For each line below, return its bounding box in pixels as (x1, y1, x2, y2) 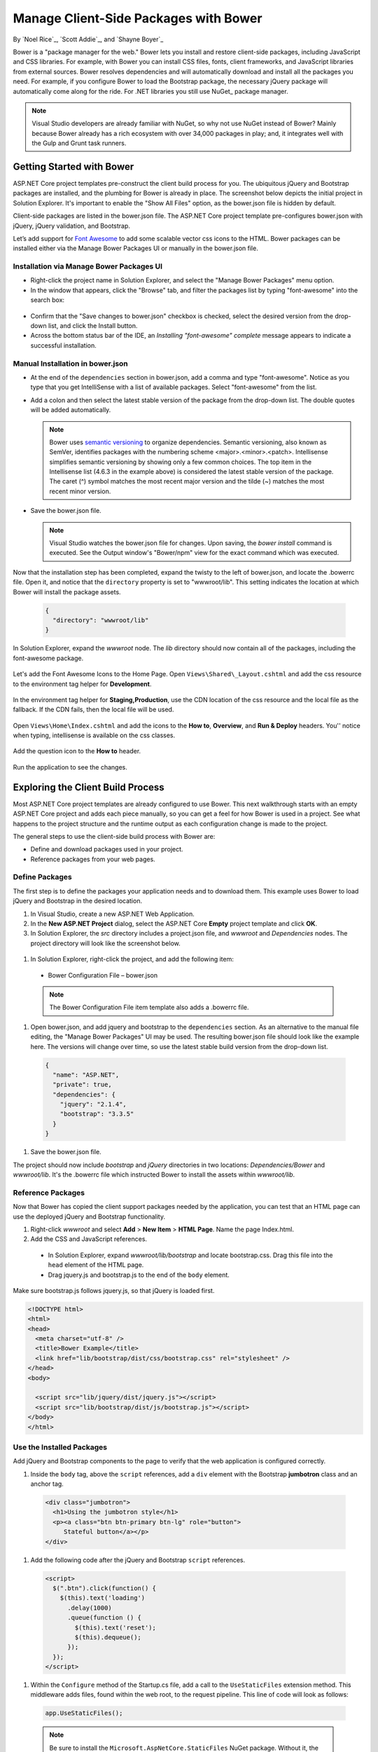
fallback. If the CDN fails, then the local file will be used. (13, 705, 174, 714)
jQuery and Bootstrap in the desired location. (13, 897, 143, 905)
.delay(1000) (67, 1603, 112, 1612)
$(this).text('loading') (59, 1594, 146, 1602)
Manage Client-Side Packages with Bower (13, 11, 262, 26)
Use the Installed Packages (13, 1442, 108, 1452)
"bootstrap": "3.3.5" (59, 1110, 134, 1118)
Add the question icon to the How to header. (13, 747, 141, 755)
